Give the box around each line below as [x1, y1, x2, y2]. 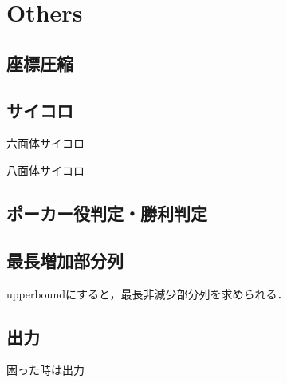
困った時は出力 [6, 361, 85, 378]
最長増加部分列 [6, 247, 124, 272]
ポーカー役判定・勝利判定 [6, 200, 207, 225]
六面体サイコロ [6, 135, 85, 152]
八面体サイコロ [6, 161, 85, 178]
